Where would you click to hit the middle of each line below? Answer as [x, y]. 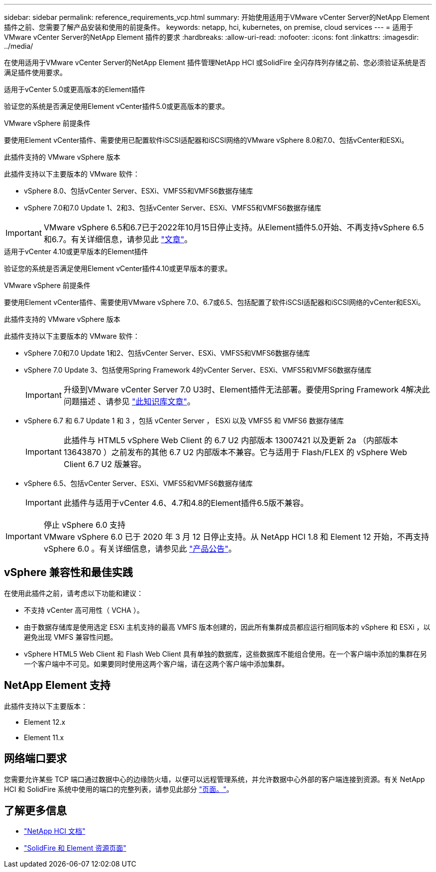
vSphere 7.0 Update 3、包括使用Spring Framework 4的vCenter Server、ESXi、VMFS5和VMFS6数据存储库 [198, 370]
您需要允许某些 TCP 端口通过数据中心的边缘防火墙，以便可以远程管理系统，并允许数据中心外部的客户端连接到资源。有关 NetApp [215, 779]
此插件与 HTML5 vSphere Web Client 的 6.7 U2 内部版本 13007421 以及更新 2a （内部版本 [231, 440]
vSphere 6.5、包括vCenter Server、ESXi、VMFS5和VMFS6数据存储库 [138, 483]
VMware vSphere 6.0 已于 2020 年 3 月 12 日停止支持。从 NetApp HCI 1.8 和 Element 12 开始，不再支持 [236, 537]
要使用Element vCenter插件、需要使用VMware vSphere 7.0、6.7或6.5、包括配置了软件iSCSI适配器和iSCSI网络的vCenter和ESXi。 [215, 302]
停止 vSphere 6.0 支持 [85, 525]
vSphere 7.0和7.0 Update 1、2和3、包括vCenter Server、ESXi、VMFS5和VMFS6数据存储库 [173, 208]
